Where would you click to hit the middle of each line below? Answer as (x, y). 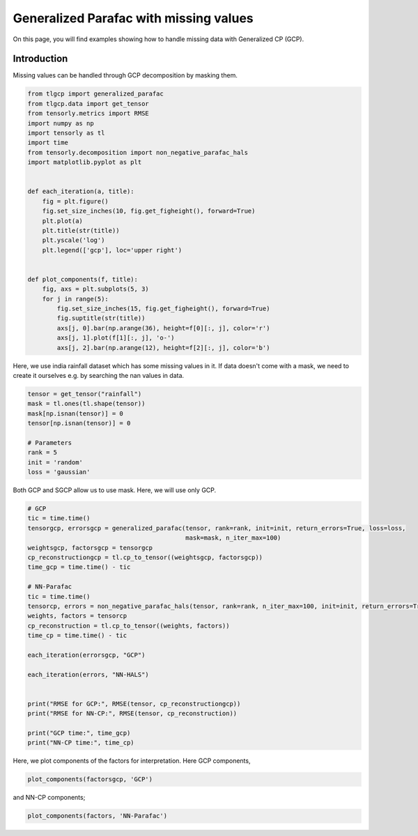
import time (48, 143)
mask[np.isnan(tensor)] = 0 (75, 413)
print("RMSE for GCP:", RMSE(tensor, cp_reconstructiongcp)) (134, 704)
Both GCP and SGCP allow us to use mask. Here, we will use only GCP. (115, 490)
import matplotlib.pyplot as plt (85, 162)
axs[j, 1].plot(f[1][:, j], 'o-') (116, 338)
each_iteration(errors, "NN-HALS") (88, 674)
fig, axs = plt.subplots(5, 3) (95, 289)
